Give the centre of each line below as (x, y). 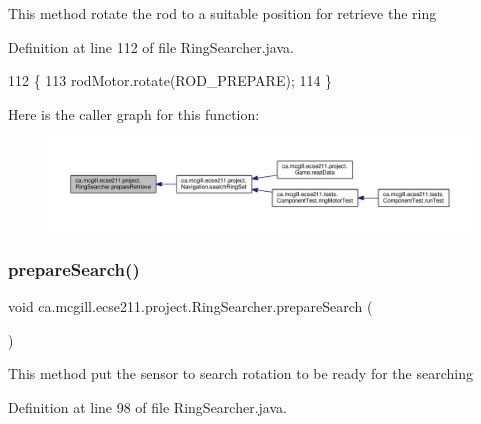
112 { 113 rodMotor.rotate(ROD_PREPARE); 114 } (170, 80)
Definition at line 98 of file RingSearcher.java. (147, 406)
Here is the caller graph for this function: (134, 113)
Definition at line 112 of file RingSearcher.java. (151, 46)
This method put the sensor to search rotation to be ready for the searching (240, 373)
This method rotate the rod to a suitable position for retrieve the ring (222, 13)
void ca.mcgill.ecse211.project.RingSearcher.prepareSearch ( (190, 306)
